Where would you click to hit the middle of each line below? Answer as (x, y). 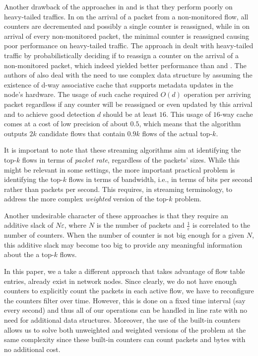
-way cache (236, 114)
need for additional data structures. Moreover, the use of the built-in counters (122, 320)
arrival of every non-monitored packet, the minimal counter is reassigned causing (127, 36)
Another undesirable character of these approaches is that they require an (116, 215)
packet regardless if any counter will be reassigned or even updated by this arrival (128, 104)
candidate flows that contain (82, 133)
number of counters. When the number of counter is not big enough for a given (124, 235)
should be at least (130, 114)
